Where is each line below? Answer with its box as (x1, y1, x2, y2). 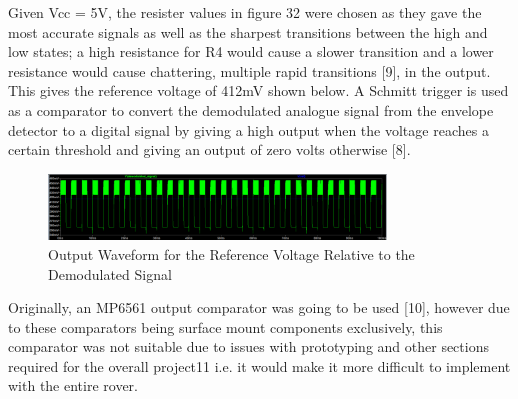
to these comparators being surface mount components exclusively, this (8, 316, 443, 337)
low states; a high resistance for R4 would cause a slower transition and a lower (8, 41, 494, 62)
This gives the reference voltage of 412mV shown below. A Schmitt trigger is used (8, 80, 509, 101)
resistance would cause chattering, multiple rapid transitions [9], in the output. (8, 60, 491, 81)
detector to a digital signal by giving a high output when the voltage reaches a (8, 119, 489, 140)
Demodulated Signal (48, 263, 172, 284)
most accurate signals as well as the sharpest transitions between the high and (8, 21, 488, 42)
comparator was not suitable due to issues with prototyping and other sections (8, 336, 489, 357)
